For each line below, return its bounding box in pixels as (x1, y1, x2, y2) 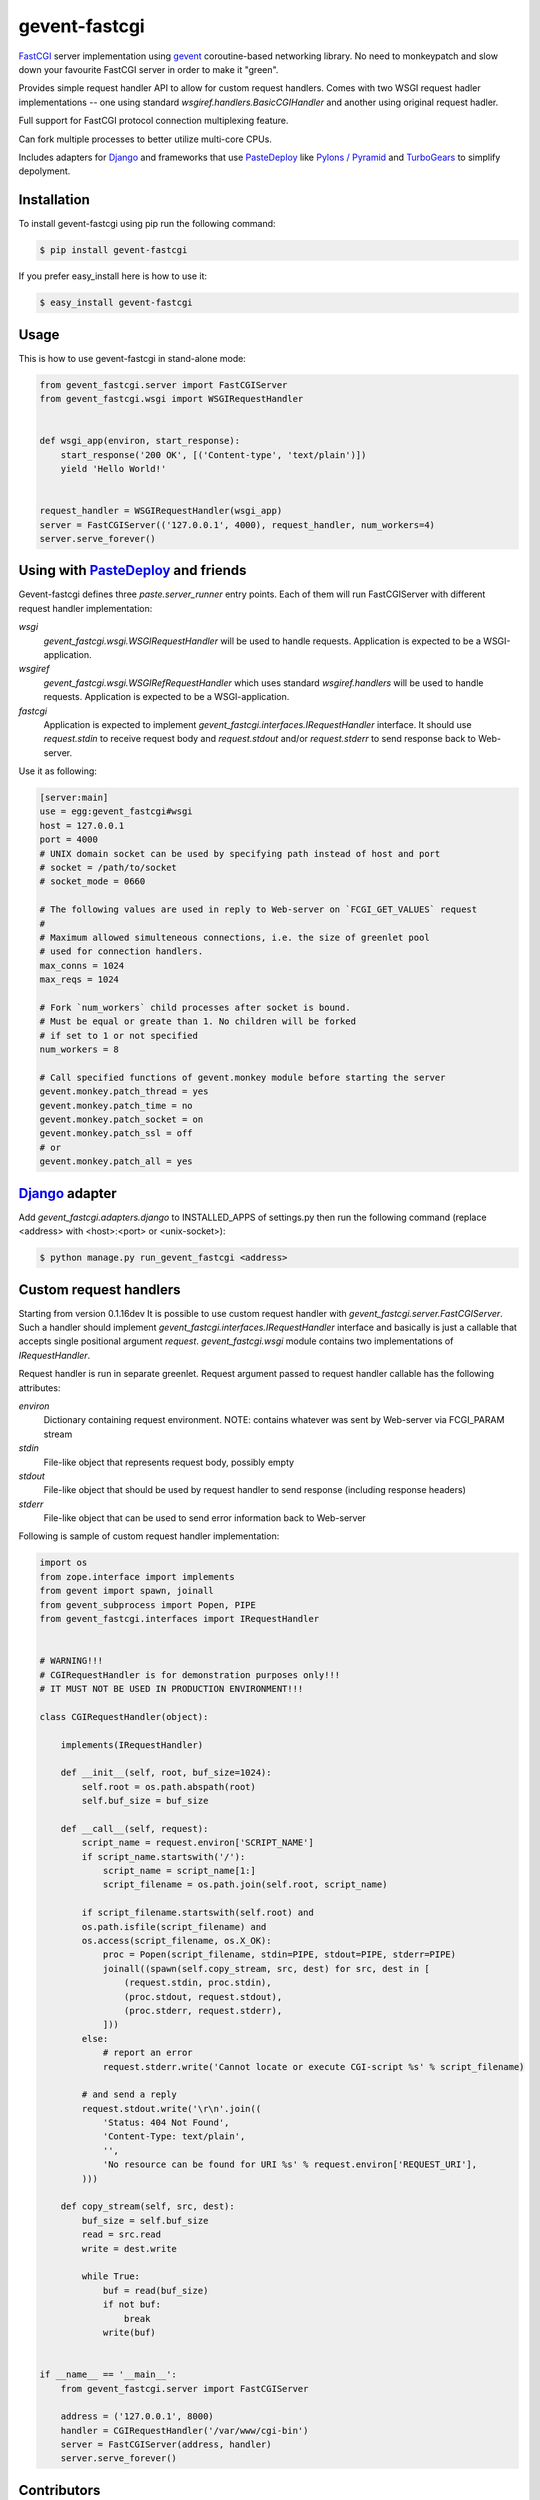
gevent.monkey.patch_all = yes (39, 1156, 194, 1167)
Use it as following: (18, 765, 97, 777)
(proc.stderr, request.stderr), (123, 2005, 283, 2016)
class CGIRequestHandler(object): (39, 1711, 209, 1722)
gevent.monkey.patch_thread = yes (39, 1086, 209, 1097)
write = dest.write (81, 2243, 177, 2254)
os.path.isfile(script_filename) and (81, 1921, 267, 1932)
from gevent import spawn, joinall (39, 1585, 214, 1597)
